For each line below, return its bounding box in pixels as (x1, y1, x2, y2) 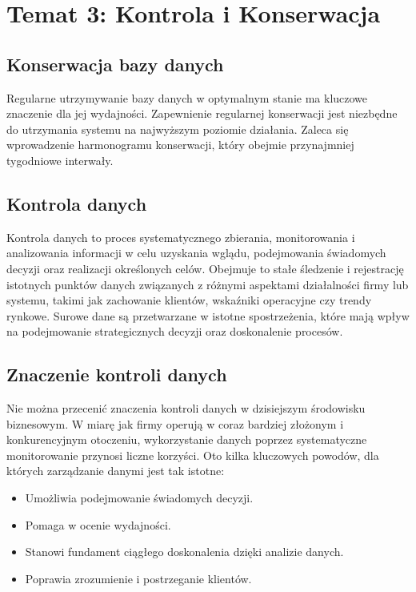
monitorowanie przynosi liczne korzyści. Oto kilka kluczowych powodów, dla (6, 446, 379, 463)
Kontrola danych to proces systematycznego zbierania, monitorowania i (6, 228, 355, 245)
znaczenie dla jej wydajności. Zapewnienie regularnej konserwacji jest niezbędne (6, 105, 398, 122)
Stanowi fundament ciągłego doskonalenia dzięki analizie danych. (25, 543, 344, 560)
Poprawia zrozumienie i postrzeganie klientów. (25, 570, 252, 586)
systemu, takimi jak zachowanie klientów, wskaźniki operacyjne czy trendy (6, 292, 372, 308)
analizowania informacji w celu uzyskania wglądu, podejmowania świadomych (6, 244, 386, 261)
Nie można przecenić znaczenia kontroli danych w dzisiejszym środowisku (6, 400, 366, 417)
